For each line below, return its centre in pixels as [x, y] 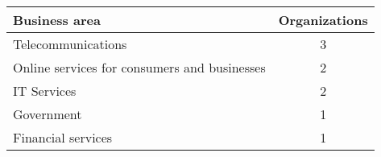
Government [48, 114]
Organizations [323, 20]
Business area [57, 20]
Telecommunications [70, 44]
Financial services [63, 137]
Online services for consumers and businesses [139, 67]
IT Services [45, 91]
